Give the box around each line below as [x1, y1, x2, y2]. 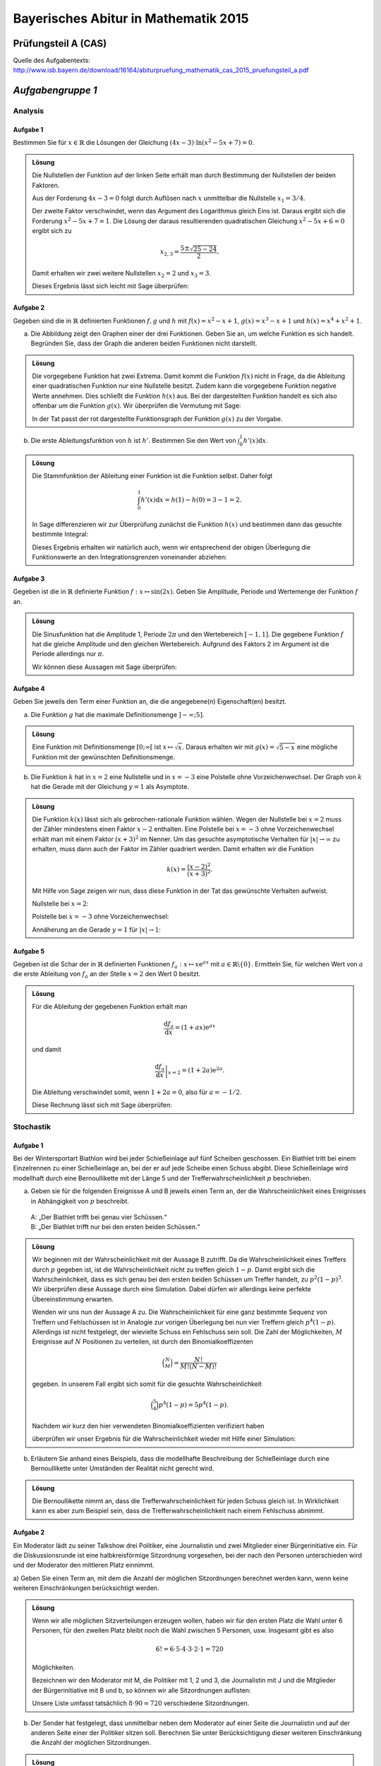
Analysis [13, 106, 44, 116]
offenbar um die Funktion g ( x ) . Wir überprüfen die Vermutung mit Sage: [32, 401, 241, 410]
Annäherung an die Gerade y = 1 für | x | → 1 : [32, 925, 162, 934]
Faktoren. [32, 181, 60, 189]
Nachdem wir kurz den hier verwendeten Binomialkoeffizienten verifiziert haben [32, 1421, 265, 1430]
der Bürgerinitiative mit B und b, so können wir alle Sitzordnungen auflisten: [32, 1685, 251, 1695]
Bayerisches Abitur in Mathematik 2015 [13, 11, 249, 26]
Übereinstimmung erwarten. [32, 1295, 114, 1303]
